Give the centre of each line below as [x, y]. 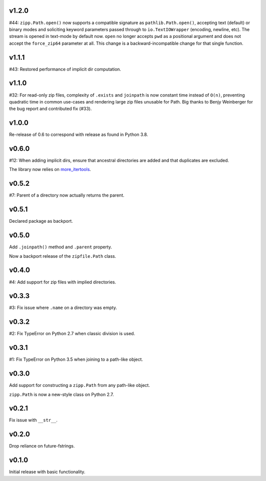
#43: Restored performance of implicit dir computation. [65, 69]
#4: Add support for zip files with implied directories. [63, 282]
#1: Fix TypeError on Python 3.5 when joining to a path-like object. [76, 359]
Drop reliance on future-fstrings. [42, 446]
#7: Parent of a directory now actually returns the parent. [67, 195]
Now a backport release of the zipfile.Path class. [63, 256]
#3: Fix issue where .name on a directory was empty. [63, 308]
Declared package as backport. [41, 221]
